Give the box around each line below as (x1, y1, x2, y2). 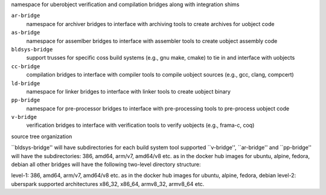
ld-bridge (11, 80, 40, 87)
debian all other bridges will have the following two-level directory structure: (11, 161, 201, 168)
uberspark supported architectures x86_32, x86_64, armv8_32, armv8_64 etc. (11, 180, 205, 187)
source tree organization (11, 133, 72, 140)
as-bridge (11, 29, 40, 36)
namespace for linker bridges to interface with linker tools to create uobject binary (26, 88, 231, 95)
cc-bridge (11, 63, 40, 69)
